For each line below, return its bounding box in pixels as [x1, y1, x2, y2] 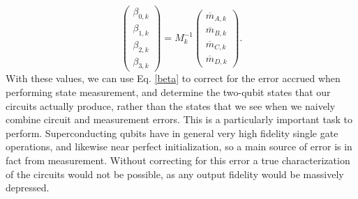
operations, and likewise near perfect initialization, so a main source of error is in [6, 139, 352, 154]
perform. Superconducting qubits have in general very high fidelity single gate [6, 125, 338, 140]
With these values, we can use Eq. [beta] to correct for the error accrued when [6, 71, 341, 86]
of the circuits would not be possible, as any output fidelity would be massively [6, 166, 344, 181]
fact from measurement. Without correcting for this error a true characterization [6, 152, 350, 167]
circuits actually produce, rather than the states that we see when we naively [6, 98, 336, 113]
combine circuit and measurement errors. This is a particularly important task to [6, 112, 352, 127]
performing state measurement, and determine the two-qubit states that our [6, 84, 331, 99]
